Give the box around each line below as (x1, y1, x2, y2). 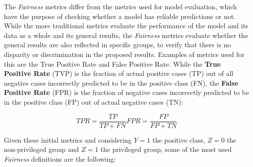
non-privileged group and (4, 144, 79, 154)
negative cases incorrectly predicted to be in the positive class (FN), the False (4, 77, 238, 88)
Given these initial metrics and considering (4, 134, 132, 145)
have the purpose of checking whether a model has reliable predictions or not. (4, 11, 236, 21)
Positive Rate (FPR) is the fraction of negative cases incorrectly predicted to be (4, 87, 249, 97)
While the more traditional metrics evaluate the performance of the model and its (4, 20, 249, 31)
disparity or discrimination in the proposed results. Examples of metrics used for (4, 49, 245, 59)
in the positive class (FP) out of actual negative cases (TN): (4, 96, 183, 107)
